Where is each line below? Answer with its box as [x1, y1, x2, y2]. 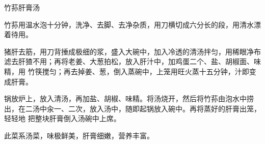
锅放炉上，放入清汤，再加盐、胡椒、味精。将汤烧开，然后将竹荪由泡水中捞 [4, 93, 254, 104]
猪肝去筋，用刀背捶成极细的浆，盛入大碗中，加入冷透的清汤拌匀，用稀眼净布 [4, 46, 261, 56]
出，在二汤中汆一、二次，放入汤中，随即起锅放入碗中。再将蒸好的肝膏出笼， [4, 103, 261, 113]
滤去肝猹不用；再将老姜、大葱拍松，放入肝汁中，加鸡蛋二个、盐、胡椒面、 [4, 56, 254, 67]
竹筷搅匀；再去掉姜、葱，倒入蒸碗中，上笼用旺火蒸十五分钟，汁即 [28, 66, 249, 76]
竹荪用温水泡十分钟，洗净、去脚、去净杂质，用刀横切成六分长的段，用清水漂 [4, 19, 261, 30]
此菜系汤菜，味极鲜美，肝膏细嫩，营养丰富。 [4, 130, 154, 140]
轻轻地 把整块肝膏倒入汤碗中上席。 [4, 113, 121, 124]
